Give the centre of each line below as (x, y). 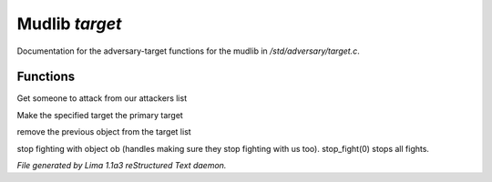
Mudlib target (69, 24)
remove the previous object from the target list (104, 132)
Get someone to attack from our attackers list (102, 98)
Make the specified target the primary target (100, 115)
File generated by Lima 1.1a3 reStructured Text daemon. (122, 166)
